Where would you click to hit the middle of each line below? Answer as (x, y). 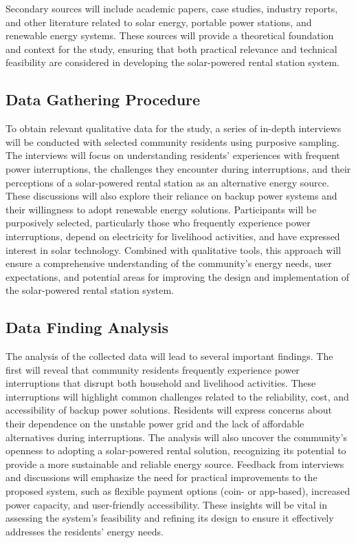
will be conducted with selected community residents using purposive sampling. (173, 141)
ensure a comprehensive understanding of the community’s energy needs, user (169, 263)
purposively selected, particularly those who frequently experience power (158, 223)
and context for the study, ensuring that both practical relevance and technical (171, 49)
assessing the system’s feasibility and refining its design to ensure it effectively (170, 518)
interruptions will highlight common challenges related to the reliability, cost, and (177, 396)
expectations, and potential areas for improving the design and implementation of (178, 276)
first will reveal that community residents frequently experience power (153, 369)
